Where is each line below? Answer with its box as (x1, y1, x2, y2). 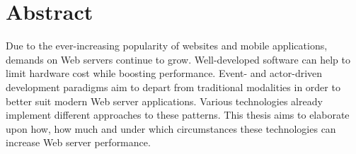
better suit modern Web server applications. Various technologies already (6, 93, 323, 108)
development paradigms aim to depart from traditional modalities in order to (6, 79, 340, 94)
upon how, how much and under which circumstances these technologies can (6, 121, 336, 136)
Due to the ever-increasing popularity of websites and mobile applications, (6, 38, 328, 53)
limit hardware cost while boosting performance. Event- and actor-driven (6, 66, 323, 81)
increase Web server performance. (6, 135, 151, 150)
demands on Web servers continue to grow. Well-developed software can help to (6, 52, 350, 66)
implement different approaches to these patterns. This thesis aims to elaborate (6, 107, 350, 122)
